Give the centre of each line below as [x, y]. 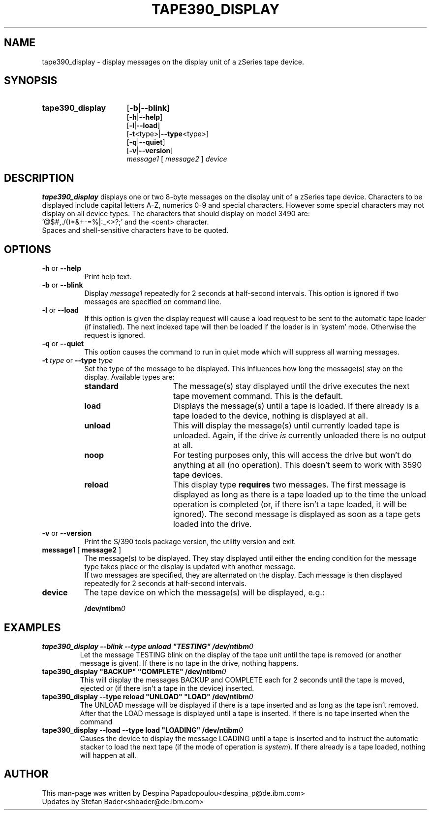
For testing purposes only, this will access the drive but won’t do [292, 455]
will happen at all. [108, 755]
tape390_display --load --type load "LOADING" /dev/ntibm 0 [142, 730]
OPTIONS [28, 249]
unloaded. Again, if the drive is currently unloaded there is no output [299, 436]
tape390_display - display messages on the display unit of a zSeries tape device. [173, 62]
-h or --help [62, 268]
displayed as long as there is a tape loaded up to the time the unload [300, 495]
